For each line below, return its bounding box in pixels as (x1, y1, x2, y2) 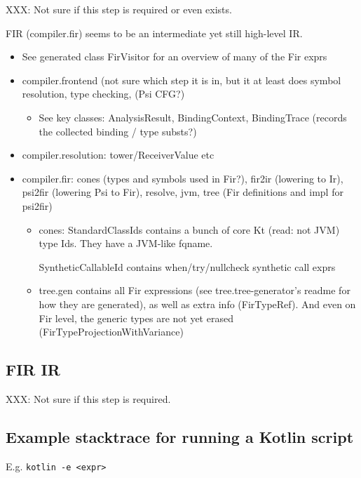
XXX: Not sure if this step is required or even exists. (6, 2, 232, 16)
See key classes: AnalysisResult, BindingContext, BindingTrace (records (39, 109, 347, 124)
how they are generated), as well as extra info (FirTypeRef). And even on (39, 296, 356, 311)
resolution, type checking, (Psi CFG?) (22, 86, 185, 101)
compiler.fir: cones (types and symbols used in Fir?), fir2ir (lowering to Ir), (22, 171, 343, 185)
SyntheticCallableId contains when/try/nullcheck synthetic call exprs (39, 259, 336, 274)
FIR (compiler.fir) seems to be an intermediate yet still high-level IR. (6, 25, 303, 40)
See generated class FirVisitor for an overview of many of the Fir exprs (22, 49, 327, 64)
